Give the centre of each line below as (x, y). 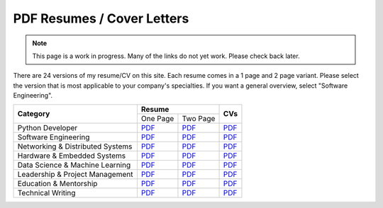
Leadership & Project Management (75, 174)
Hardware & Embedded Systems (72, 156)
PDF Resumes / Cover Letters (101, 18)
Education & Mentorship (57, 183)
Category (34, 114)
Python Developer (48, 127)
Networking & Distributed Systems (75, 146)
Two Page (199, 118)
